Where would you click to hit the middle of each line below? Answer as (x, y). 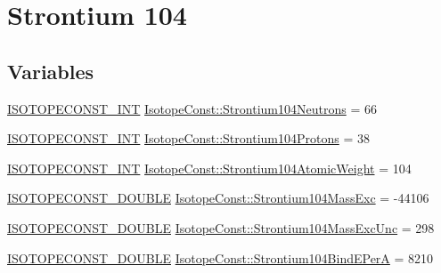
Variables (51, 71)
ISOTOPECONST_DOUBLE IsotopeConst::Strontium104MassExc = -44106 (218, 198)
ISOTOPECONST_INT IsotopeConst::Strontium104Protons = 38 (188, 138)
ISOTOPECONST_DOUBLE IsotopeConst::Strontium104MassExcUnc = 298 (221, 227)
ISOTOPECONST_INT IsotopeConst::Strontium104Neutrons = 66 (192, 108)
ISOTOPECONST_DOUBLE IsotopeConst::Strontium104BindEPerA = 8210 (220, 257)
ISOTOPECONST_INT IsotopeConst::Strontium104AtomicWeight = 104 (209, 168)
